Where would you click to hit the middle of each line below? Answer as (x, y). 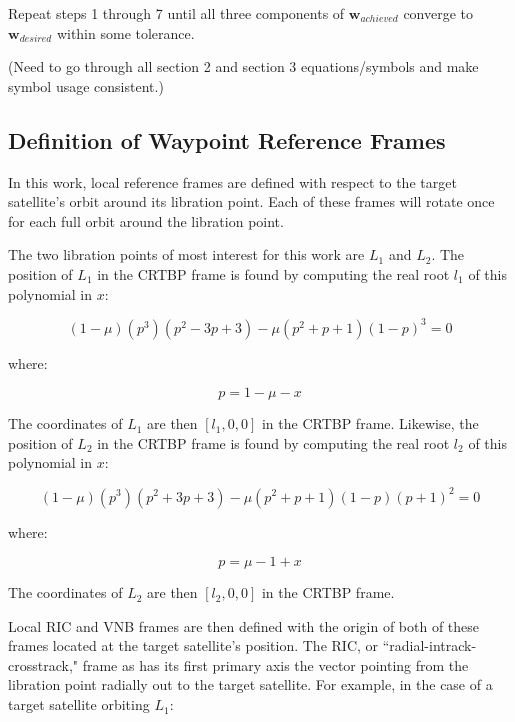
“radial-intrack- (429, 645)
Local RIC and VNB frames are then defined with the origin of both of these (244, 625)
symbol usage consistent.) (86, 85)
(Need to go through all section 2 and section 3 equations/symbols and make (243, 66)
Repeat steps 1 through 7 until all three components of (176, 13)
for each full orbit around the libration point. (146, 220)
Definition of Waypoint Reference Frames (227, 139)
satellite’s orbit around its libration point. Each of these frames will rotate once (251, 201)
